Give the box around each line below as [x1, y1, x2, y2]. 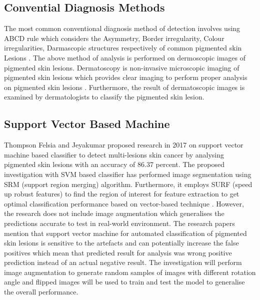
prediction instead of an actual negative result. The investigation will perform [4, 257, 242, 267]
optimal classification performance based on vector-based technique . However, [4, 198, 244, 208]
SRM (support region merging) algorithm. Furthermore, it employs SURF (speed [4, 178, 252, 189]
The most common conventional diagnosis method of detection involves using [4, 23, 240, 33]
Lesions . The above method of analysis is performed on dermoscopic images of [4, 52, 246, 62]
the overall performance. [4, 286, 78, 297]
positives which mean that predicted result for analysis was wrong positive [4, 247, 232, 257]
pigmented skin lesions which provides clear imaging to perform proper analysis [4, 72, 247, 82]
